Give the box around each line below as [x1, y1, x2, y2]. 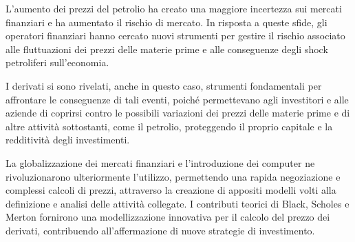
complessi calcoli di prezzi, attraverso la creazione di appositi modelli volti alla [6, 183, 336, 197]
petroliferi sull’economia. [6, 55, 109, 70]
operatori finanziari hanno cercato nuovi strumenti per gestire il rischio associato [6, 28, 345, 43]
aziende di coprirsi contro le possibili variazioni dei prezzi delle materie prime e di [6, 105, 350, 120]
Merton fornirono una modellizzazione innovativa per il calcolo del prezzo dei [6, 210, 330, 224]
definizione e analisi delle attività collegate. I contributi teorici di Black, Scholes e [6, 196, 349, 210]
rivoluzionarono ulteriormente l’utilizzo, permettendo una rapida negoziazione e [6, 169, 341, 183]
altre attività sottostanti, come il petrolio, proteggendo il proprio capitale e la [6, 119, 333, 133]
